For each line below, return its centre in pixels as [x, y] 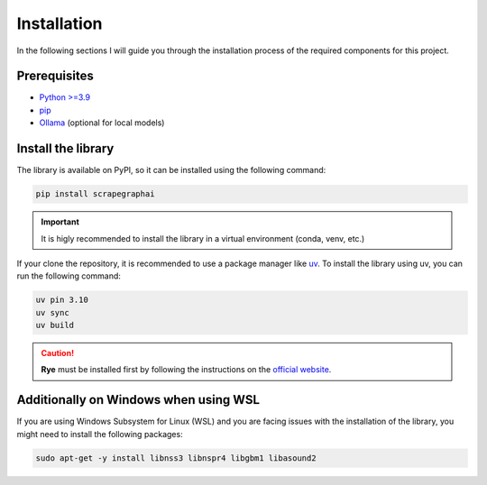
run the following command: [69, 276]
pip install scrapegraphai [95, 194]
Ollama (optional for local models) [102, 123]
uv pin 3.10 [62, 300]
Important [60, 222]
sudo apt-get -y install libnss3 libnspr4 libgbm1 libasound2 [176, 458]
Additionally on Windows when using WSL [138, 400]
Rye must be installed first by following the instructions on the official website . [186, 370]
